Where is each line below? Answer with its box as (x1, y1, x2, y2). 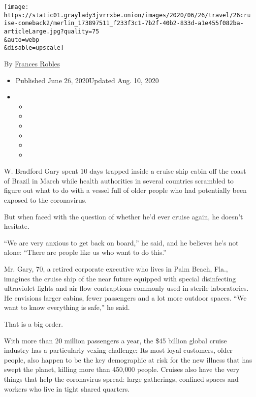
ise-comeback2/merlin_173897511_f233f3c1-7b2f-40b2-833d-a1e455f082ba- (4, 20, 244, 27)
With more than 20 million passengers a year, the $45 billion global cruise (4, 335, 227, 345)
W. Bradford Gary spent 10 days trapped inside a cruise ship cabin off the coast (4, 166, 246, 176)
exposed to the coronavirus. (4, 195, 87, 205)
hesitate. (4, 221, 30, 231)
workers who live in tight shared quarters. (4, 383, 130, 394)
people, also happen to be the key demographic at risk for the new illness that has (4, 354, 252, 365)
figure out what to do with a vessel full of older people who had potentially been (4, 185, 247, 195)
